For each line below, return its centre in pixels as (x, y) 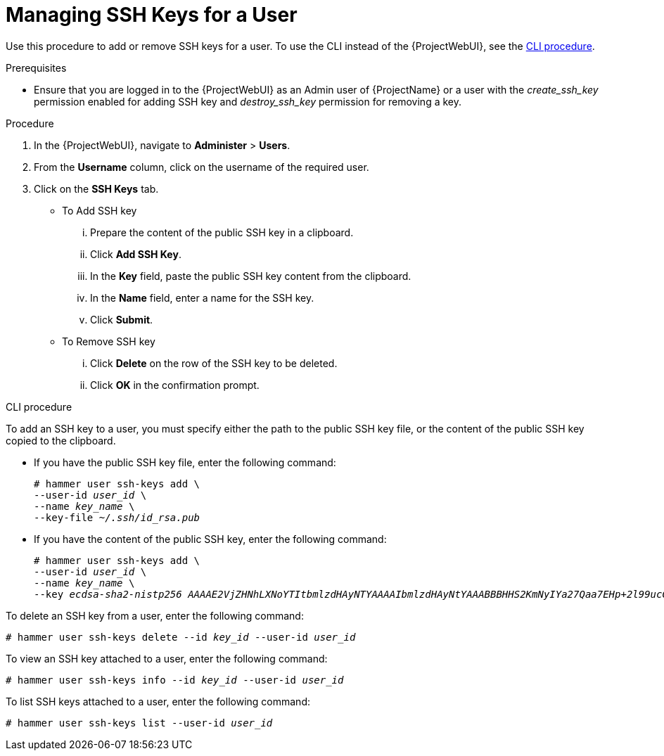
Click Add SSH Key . (136, 254)
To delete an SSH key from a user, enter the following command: (155, 615)
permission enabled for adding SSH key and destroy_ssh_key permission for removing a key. (248, 101)
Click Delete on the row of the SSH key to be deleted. (214, 363)
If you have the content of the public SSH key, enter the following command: (210, 539)
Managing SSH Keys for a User (152, 15)
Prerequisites (36, 68)
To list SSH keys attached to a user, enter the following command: (158, 701)
